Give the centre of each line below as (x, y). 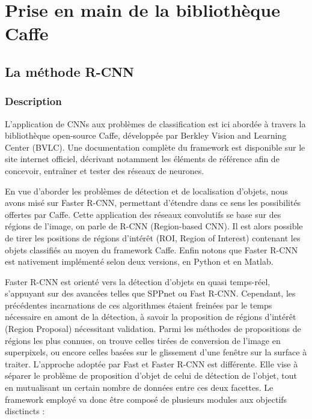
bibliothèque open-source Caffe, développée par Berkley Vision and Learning (146, 135)
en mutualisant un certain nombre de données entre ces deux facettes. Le (139, 387)
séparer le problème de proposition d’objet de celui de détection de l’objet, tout (151, 375)
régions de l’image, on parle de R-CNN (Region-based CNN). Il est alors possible (154, 226)
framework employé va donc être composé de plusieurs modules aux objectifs (146, 399)
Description (33, 101)
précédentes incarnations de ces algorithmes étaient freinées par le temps (139, 305)
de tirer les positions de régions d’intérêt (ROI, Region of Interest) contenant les (153, 237)
